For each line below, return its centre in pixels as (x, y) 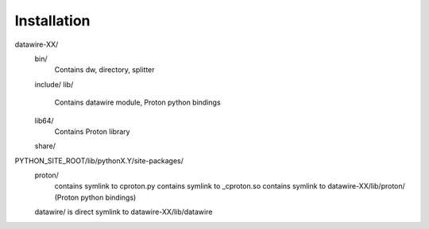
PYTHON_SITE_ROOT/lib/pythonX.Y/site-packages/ (99, 160)
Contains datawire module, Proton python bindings (138, 102)
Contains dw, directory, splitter (104, 70)
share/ (45, 146)
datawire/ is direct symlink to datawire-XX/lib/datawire (124, 212)
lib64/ (44, 120)
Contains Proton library (92, 132)
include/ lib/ (54, 84)
